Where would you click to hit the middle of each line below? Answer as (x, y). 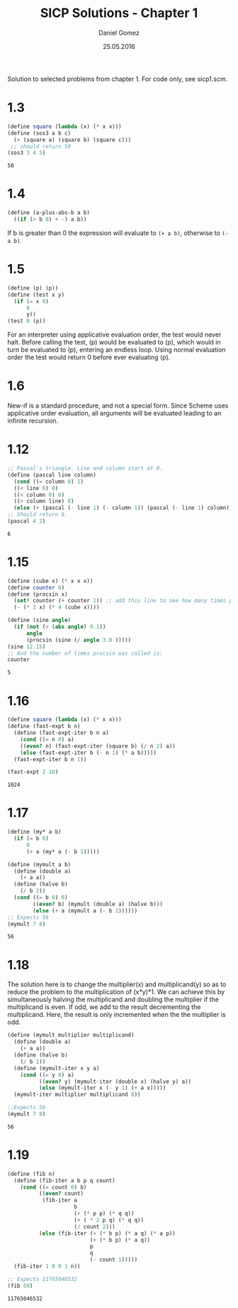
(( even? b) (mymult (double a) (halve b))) (98, 904)
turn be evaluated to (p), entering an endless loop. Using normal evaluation (117, 350)
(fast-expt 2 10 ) (33, 772)
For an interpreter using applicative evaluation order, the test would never (114, 334)
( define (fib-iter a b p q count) (64, 1180)
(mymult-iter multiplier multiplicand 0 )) (77, 1095)
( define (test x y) (36, 295)
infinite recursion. (33, 421)
